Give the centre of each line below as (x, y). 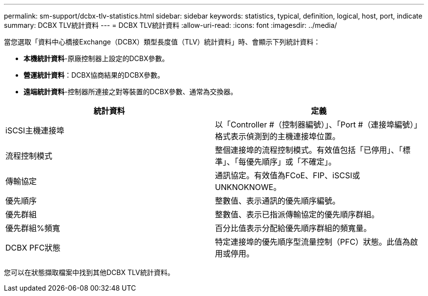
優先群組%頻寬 (33, 228)
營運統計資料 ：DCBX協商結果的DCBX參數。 (94, 75)
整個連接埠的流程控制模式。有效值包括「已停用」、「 (309, 150)
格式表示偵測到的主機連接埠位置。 (278, 136)
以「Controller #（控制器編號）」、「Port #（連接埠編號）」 (318, 125)
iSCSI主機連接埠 (35, 130)
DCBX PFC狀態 (33, 248)
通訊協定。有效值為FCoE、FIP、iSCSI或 (288, 175)
